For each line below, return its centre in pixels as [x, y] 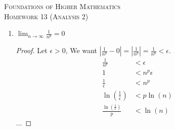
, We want [81, 50]
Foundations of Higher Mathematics [62, 6]
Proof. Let [32, 50]
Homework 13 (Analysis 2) [46, 16]
